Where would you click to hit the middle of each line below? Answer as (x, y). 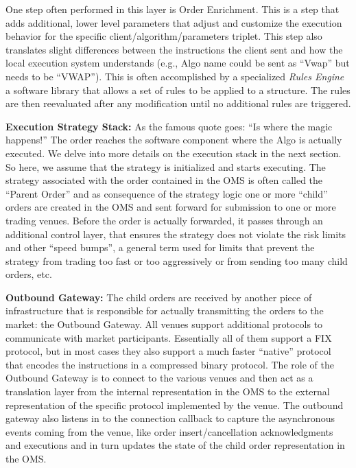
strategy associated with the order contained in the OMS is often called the (164, 180)
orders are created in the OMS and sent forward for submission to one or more (171, 207)
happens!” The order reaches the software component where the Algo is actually (174, 140)
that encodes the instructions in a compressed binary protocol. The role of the (170, 364)
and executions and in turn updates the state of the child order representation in (175, 445)
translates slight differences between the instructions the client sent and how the (174, 49)
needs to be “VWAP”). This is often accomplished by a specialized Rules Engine (175, 76)
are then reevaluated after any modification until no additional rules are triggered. (178, 103)
